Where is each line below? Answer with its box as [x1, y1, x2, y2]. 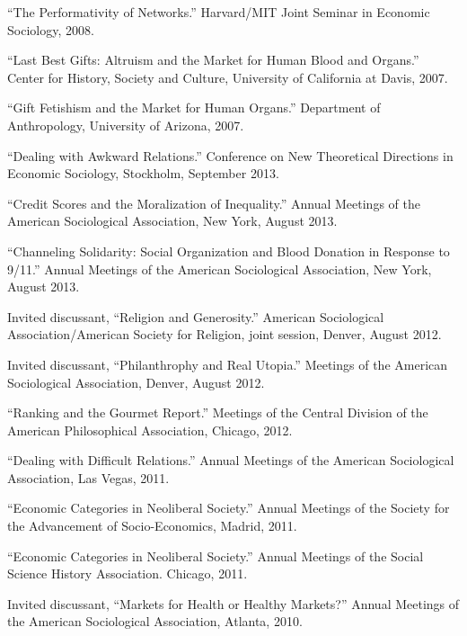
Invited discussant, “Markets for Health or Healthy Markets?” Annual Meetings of [7, 594, 460, 613]
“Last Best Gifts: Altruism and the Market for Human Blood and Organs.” [7, 50, 419, 69]
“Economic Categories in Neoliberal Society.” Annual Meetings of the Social [7, 546, 424, 565]
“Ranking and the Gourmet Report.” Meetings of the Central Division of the [7, 403, 428, 422]
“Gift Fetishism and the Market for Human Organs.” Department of [7, 98, 381, 117]
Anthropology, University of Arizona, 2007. [7, 115, 244, 134]
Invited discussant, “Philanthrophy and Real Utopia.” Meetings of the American [7, 354, 448, 373]
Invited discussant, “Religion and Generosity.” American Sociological [7, 307, 384, 326]
